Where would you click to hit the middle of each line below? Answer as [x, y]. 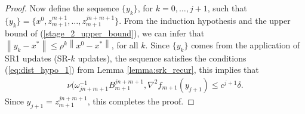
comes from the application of [246, 44]
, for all [125, 44]
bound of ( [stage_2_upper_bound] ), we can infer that [105, 33]
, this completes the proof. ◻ [141, 101]
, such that [227, 8]
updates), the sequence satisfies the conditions [162, 58]
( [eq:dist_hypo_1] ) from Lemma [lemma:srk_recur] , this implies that [132, 70]
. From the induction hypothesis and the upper [205, 20]
